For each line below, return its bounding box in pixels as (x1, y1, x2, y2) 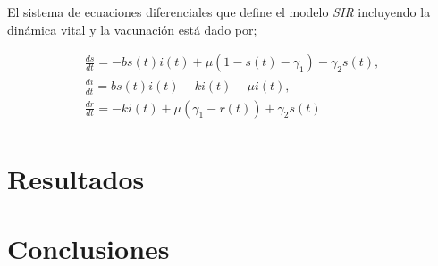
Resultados (7, 160, 145, 196)
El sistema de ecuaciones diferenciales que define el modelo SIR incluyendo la (7, 3, 431, 21)
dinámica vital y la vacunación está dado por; (7, 20, 257, 38)
